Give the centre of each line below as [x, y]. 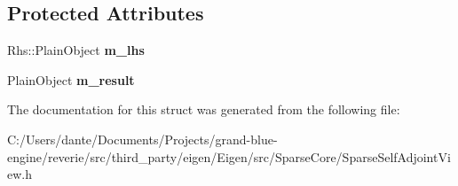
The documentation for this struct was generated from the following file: [204, 109]
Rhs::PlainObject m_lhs [76, 50]
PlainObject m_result [71, 79]
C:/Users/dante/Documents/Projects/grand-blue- [142, 139]
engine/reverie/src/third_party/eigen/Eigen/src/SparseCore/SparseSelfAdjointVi [229, 156]
